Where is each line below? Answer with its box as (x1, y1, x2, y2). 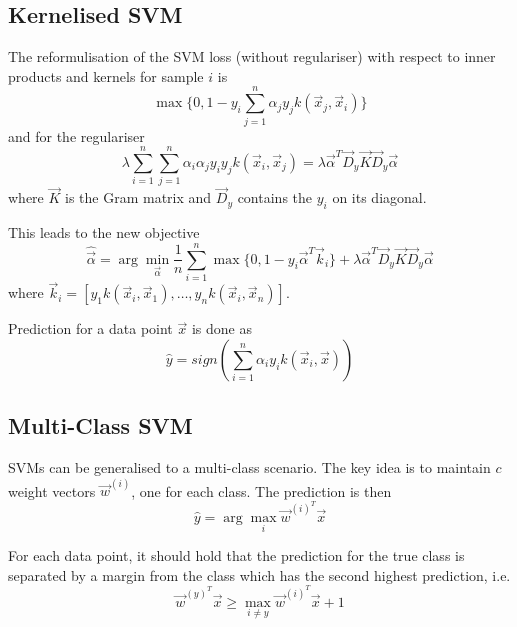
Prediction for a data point (8, 318, 173, 339)
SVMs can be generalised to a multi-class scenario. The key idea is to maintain (8, 456, 491, 477)
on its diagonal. (332, 187, 427, 208)
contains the (237, 187, 313, 208)
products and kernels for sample (8, 65, 204, 86)
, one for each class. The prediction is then (131, 480, 392, 501)
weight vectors (8, 480, 96, 501)
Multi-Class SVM (8, 410, 193, 441)
